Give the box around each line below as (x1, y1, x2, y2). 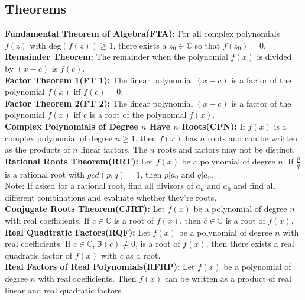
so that (194, 38, 220, 51)
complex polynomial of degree (5, 131, 113, 144)
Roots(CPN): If (181, 120, 245, 132)
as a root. (126, 249, 161, 261)
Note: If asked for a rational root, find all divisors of (5, 179, 193, 192)
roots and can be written (207, 131, 298, 144)
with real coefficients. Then (38, 272, 137, 284)
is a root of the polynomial (89, 108, 187, 121)
